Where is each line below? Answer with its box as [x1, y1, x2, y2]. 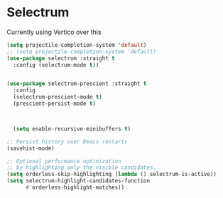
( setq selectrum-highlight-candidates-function [6, 177, 151, 185]
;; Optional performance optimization [6, 158, 121, 165]
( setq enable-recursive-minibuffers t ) [13, 125, 131, 132]
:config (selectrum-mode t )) [13, 61, 99, 68]
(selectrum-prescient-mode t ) [13, 94, 102, 101]
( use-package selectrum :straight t [6, 55, 115, 62]
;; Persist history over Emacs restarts [6, 138, 129, 145]
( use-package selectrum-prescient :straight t [6, 80, 147, 87]
